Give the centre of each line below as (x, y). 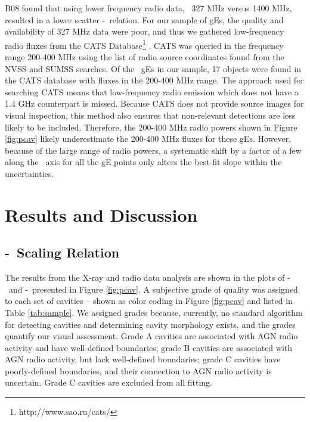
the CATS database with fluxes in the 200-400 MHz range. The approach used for (154, 80)
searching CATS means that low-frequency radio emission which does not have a (152, 91)
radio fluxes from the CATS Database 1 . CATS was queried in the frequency (144, 44)
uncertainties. (30, 173)
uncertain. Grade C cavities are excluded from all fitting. (109, 382)
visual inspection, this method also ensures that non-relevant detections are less (150, 115)
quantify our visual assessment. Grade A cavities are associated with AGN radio (151, 336)
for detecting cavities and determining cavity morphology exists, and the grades (150, 324)
